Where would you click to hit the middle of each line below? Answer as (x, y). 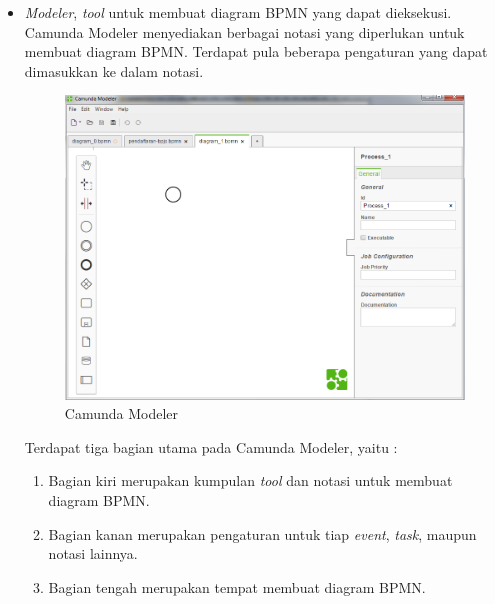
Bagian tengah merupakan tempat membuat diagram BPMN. (237, 586)
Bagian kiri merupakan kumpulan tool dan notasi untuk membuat (250, 480)
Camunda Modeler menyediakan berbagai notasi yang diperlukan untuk (244, 31)
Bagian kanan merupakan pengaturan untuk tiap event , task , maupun (262, 533)
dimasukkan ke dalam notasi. (114, 70)
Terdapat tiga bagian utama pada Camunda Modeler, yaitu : (211, 446)
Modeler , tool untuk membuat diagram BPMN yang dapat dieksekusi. (238, 12)
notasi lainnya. (93, 553)
